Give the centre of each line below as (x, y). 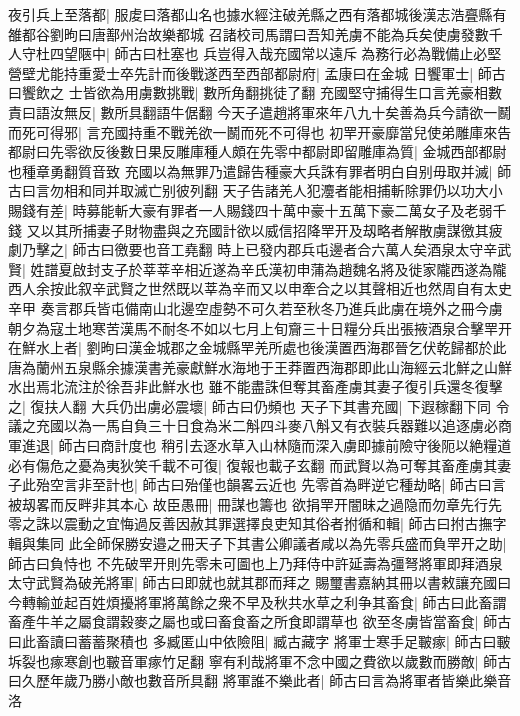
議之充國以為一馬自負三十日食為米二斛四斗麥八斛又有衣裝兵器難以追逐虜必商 (260, 425)
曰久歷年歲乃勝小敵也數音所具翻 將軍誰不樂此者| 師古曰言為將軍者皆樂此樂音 (260, 680)
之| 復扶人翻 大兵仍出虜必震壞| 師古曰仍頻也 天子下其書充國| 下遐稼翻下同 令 (259, 405)
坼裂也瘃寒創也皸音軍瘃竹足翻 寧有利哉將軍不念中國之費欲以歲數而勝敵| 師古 (260, 660)
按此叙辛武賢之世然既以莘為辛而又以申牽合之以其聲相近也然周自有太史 (280, 288)
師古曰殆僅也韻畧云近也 (219, 484)
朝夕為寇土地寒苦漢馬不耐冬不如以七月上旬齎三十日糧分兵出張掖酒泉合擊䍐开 (260, 327)
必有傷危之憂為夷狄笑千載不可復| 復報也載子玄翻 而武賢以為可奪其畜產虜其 (253, 464)
